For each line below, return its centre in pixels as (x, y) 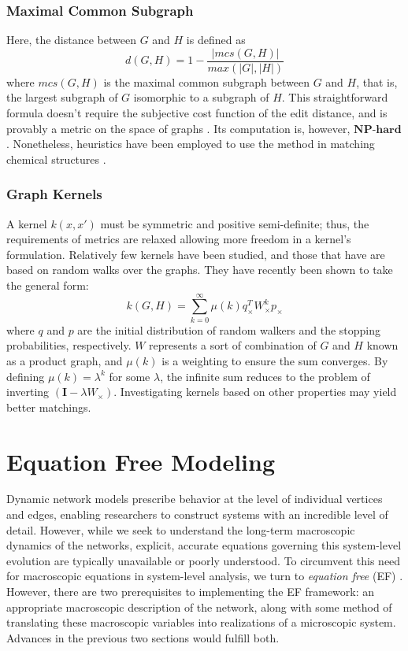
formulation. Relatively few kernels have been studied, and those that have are (196, 254)
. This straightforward (335, 97)
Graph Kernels (54, 194)
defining (26, 376)
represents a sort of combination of (233, 345)
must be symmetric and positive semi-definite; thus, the (235, 223)
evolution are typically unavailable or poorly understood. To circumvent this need (204, 560)
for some (130, 376)
